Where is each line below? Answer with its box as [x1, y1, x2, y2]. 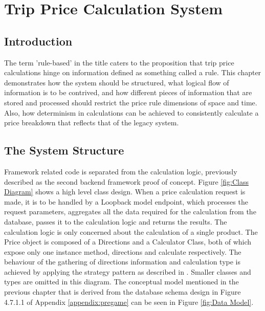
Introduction [4, 33, 73, 49]
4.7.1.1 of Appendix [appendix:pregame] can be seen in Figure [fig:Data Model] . [4, 296, 254, 307]
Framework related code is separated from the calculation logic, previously [4, 166, 237, 176]
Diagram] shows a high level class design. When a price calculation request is [4, 186, 246, 197]
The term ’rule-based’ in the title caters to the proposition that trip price [4, 57, 234, 68]
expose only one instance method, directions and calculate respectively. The [4, 246, 241, 257]
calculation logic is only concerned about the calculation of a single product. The [4, 226, 258, 237]
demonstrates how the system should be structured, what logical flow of [4, 77, 229, 87]
